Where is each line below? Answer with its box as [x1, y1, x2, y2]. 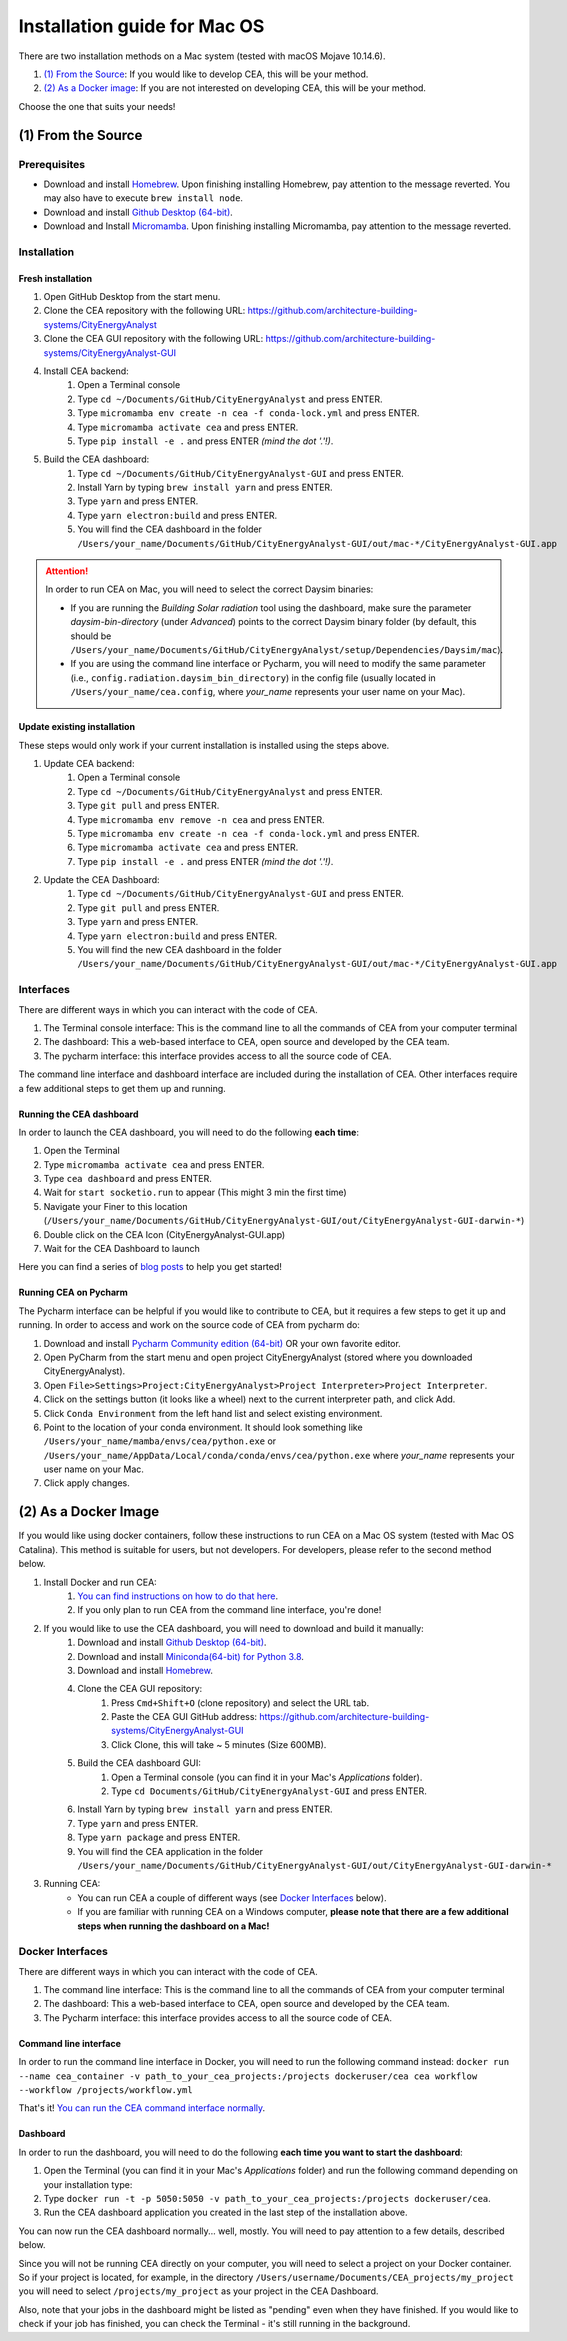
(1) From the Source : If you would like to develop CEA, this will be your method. [43, 68, 369, 80]
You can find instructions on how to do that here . [77, 1590, 279, 1602]
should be [70, 630, 112, 642]
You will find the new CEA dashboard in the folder [77, 944, 282, 956]
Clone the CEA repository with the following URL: [43, 305, 246, 317]
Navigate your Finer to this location [43, 1200, 188, 1212]
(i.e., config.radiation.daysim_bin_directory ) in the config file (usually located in [70, 671, 437, 684]
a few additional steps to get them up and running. [18, 1082, 227, 1094]
